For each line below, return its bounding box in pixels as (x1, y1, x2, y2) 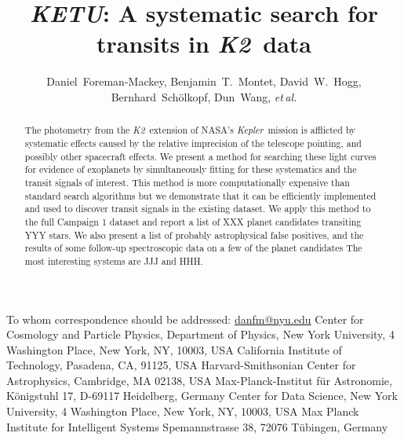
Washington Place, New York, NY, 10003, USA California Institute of (6, 341, 342, 357)
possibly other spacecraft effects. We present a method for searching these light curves (24, 149, 377, 163)
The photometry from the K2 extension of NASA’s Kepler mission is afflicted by (24, 123, 356, 137)
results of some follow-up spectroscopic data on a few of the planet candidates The (24, 241, 362, 255)
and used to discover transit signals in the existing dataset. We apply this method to (24, 202, 371, 215)
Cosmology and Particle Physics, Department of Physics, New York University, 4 (6, 326, 395, 343)
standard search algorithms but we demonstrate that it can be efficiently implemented (24, 189, 377, 202)
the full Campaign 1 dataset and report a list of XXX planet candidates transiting (24, 214, 362, 228)
